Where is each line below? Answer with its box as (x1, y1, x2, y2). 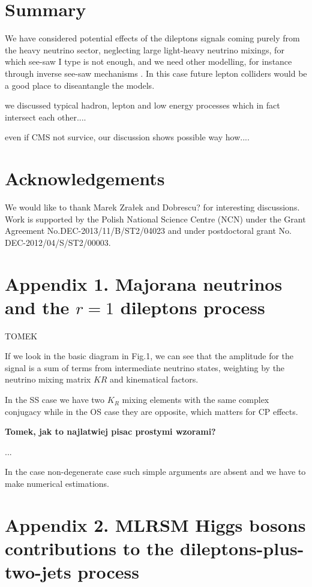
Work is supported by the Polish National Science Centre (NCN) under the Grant (5, 212, 306, 225)
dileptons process (120, 294, 265, 319)
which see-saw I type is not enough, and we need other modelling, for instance (5, 55, 292, 68)
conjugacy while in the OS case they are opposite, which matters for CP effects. (5, 405, 298, 417)
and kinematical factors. (110, 373, 199, 386)
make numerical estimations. (5, 477, 110, 490)
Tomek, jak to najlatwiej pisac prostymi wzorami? (5, 425, 216, 438)
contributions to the (5, 536, 174, 560)
